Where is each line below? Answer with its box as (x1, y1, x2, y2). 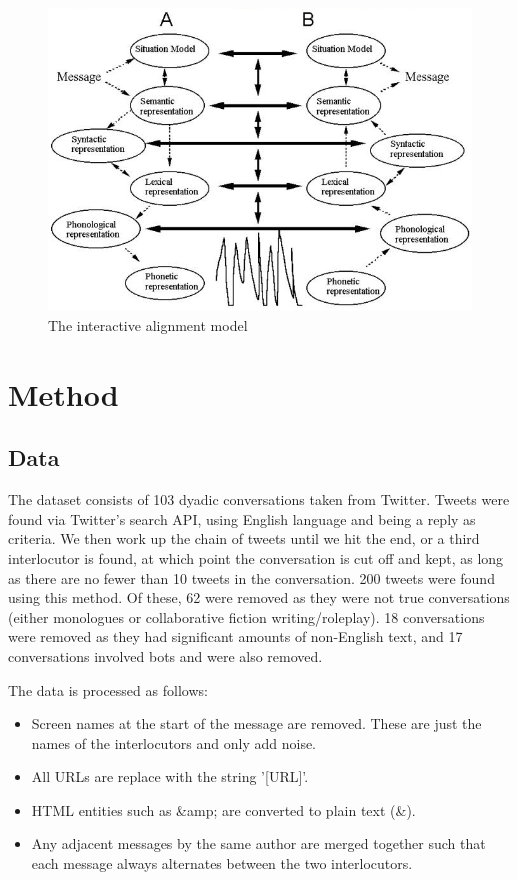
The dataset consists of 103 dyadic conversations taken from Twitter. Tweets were (8, 489, 510, 510)
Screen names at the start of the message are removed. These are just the (31, 713, 482, 734)
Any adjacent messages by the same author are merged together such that (31, 833, 486, 854)
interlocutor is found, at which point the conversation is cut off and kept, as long (8, 547, 504, 568)
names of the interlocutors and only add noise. (31, 732, 317, 753)
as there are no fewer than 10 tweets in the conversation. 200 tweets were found (8, 567, 495, 588)
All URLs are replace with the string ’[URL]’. (31, 766, 309, 787)
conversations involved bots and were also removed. (8, 645, 323, 666)
